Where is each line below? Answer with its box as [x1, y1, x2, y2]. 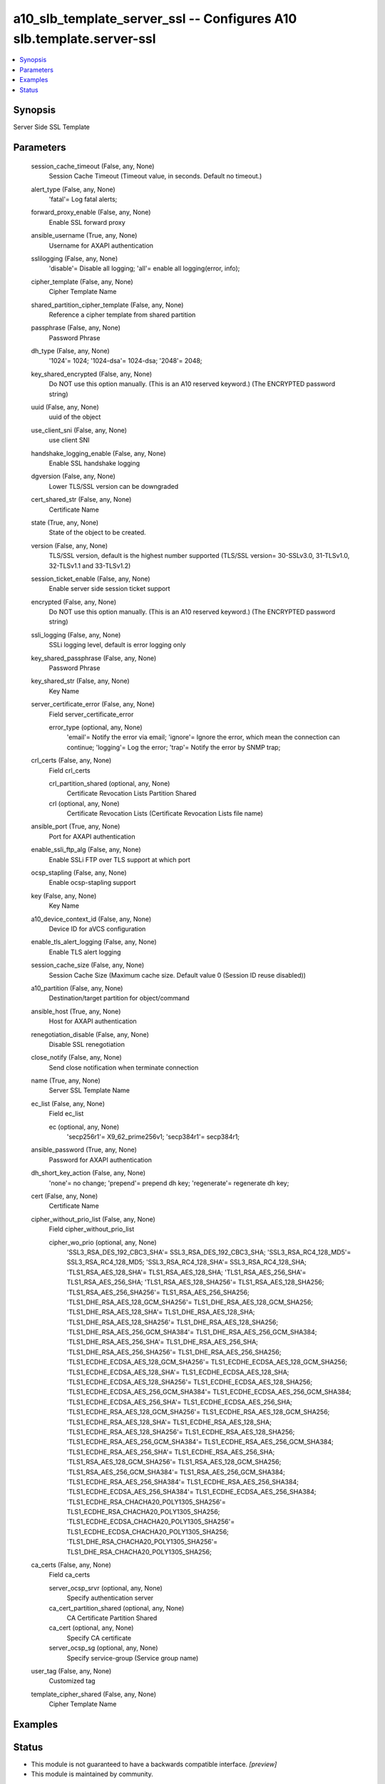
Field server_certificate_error [48, 710, 134, 719]
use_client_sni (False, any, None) [31, 425, 128, 435]
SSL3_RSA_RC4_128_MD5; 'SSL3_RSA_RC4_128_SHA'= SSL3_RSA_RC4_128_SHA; [66, 1258, 307, 1267]
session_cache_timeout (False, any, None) [31, 161, 155, 171]
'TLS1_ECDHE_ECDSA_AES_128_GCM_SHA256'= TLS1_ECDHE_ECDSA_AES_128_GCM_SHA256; [66, 1358, 348, 1367]
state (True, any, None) [31, 518, 99, 527]
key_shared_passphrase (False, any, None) [31, 654, 157, 662]
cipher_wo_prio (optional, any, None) [48, 1238, 157, 1247]
